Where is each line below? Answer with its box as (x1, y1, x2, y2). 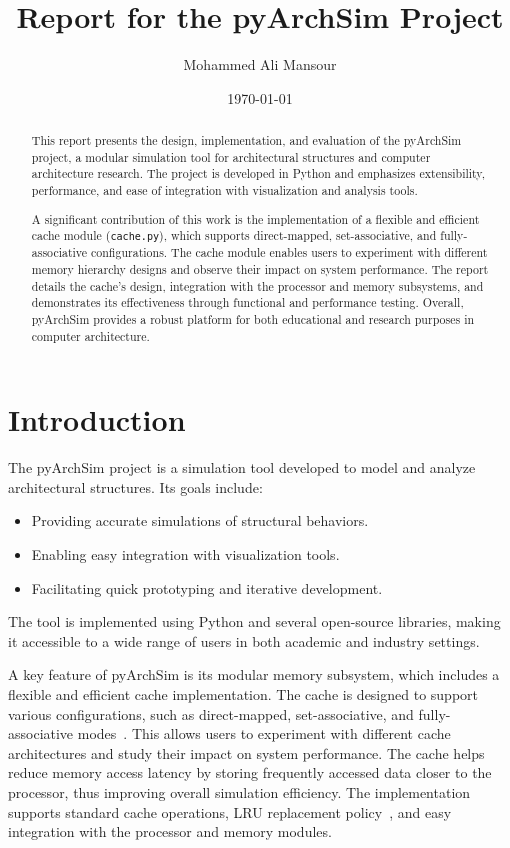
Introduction (8, 399, 186, 440)
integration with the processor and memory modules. (8, 821, 332, 842)
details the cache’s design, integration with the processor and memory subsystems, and (31, 277, 484, 294)
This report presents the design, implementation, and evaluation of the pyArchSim (31, 132, 462, 149)
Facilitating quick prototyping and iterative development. (31, 577, 383, 598)
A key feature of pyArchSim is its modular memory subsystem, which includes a (8, 664, 500, 685)
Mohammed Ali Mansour (183, 54, 337, 75)
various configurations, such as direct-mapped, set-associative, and (8, 703, 414, 724)
